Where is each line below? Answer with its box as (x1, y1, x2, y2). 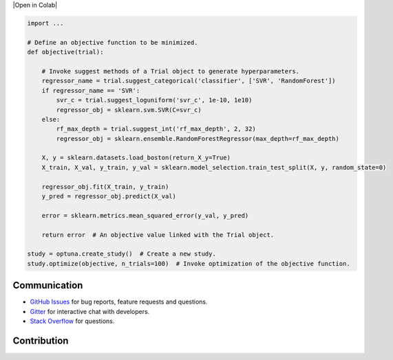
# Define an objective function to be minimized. (27, 38, 198, 46)
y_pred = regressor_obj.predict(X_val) (41, 192, 177, 201)
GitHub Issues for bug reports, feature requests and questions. (30, 297, 208, 306)
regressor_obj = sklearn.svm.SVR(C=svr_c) (56, 106, 202, 113)
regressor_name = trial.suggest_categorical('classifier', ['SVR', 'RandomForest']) (41, 77, 337, 85)
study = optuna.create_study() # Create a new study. (27, 250, 216, 258)
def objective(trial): (27, 48, 104, 56)
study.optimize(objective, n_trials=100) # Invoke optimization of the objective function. (27, 260, 350, 267)
